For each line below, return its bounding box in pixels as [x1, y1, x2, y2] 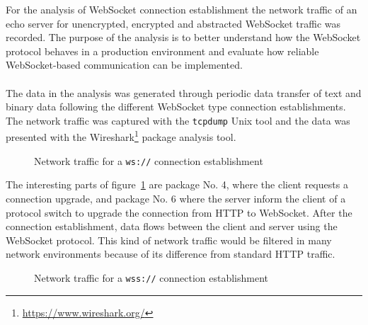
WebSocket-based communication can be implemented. [6, 57, 243, 72]
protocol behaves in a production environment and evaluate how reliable [6, 43, 319, 58]
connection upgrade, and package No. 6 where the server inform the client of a [6, 190, 346, 205]
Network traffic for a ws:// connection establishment [34, 153, 263, 168]
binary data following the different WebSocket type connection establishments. [6, 99, 346, 114]
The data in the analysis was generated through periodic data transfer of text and [6, 85, 362, 100]
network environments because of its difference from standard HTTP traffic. [6, 246, 335, 261]
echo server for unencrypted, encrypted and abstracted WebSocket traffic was [6, 16, 340, 30]
